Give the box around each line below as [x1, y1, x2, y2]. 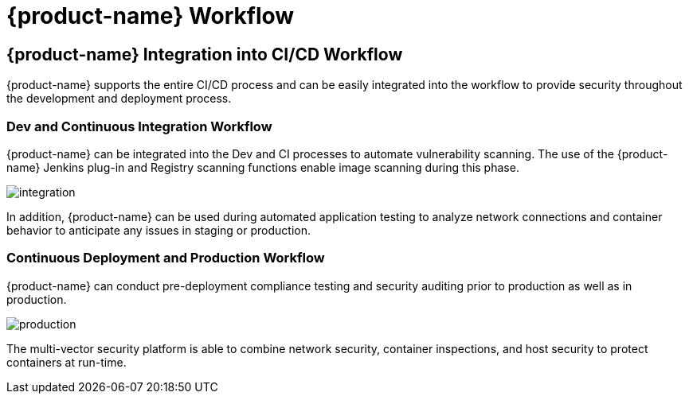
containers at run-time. [6, 355, 127, 369]
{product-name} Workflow [6, 2, 295, 29]
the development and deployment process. [6, 91, 232, 106]
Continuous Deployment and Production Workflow [6, 250, 325, 266]
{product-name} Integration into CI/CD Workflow [6, 44, 403, 64]
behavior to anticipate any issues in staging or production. [6, 223, 311, 237]
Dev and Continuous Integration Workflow [6, 118, 272, 134]
